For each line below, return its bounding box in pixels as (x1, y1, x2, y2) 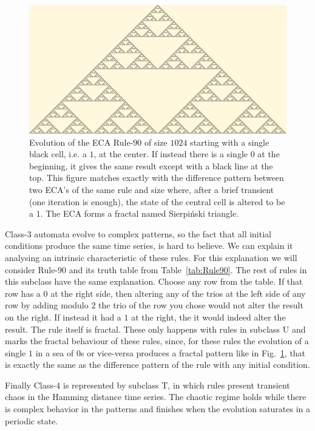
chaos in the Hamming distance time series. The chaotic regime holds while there (5, 390, 307, 403)
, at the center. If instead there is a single (93, 148, 248, 160)
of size (144, 135, 168, 148)
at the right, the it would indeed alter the (131, 310, 286, 323)
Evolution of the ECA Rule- (29, 135, 134, 148)
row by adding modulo (5, 299, 89, 311)
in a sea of (35, 346, 74, 359)
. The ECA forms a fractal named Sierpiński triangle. (40, 207, 239, 220)
